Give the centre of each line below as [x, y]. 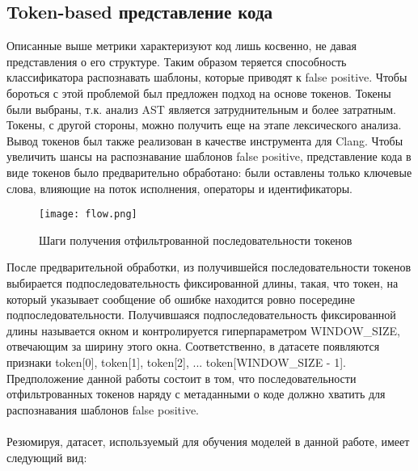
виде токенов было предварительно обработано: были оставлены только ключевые [209, 172]
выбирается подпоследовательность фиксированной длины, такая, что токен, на [203, 282]
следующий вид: [47, 457]
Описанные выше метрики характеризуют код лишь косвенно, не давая [182, 46]
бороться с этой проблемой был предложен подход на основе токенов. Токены [199, 93]
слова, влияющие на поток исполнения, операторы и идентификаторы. [179, 188]
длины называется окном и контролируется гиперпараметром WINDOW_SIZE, [203, 330]
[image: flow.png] [88, 214]
